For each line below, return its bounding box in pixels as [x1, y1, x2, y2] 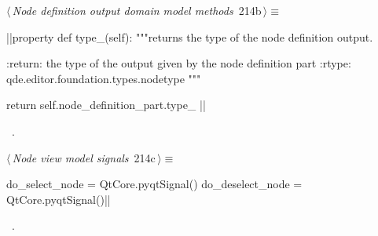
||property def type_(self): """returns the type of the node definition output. [6, 28, 373, 45]
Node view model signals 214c [12, 149, 156, 165]
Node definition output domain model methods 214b [12, 2, 262, 18]
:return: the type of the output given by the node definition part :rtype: [6, 55, 351, 71]
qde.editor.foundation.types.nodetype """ [6, 70, 201, 86]
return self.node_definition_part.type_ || [6, 96, 206, 113]
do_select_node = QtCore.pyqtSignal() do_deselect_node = [6, 176, 303, 192]
